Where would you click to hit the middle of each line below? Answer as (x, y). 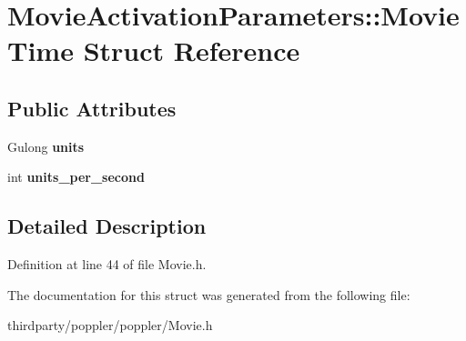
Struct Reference (192, 50)
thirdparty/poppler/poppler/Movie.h (110, 325)
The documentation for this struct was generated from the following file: (209, 294)
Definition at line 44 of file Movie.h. (107, 264)
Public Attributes (92, 108)
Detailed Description (107, 226)
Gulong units (46, 146)
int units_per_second (76, 177)
